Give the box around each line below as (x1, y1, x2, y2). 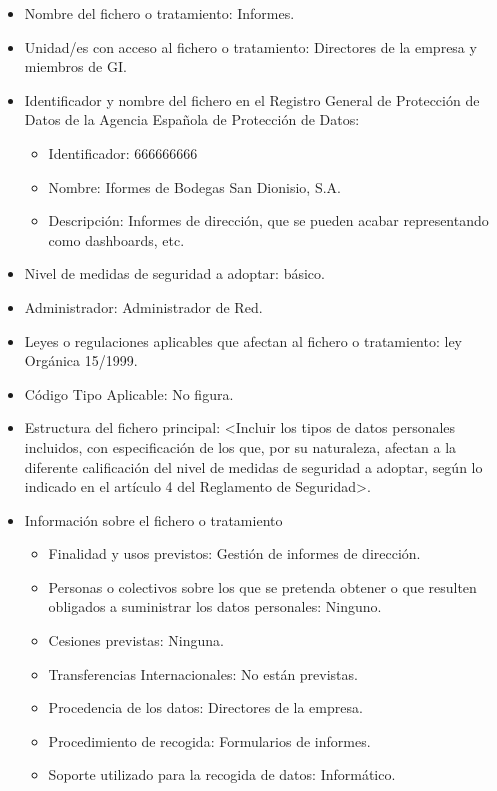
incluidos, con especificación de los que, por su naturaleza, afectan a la (24, 436, 457, 457)
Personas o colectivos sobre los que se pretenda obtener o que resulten (48, 576, 477, 597)
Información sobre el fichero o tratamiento (24, 509, 283, 530)
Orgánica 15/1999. (24, 350, 138, 371)
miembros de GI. (24, 56, 127, 77)
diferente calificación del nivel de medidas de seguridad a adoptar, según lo (24, 456, 483, 477)
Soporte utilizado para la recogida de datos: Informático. (48, 764, 396, 785)
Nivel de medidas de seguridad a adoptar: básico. (24, 263, 325, 284)
